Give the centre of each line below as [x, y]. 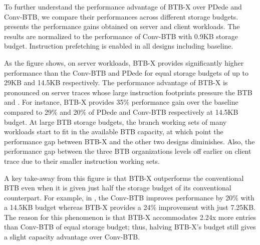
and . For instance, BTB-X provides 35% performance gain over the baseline [121, 102]
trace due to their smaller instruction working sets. [82, 161]
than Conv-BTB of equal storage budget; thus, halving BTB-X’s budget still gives [130, 227]
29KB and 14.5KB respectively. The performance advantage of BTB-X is [116, 82]
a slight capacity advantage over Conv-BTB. [72, 237]
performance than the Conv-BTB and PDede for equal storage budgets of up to [126, 72]
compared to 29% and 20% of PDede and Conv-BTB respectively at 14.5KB [121, 111]
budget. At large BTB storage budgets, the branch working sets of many [115, 121]
